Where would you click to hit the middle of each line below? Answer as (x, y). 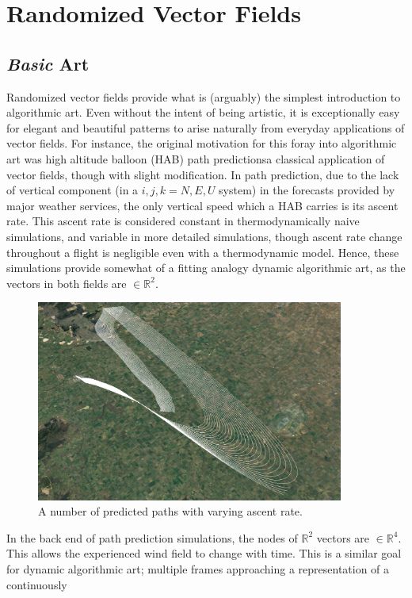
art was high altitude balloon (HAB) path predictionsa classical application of (196, 158)
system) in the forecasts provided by (307, 190)
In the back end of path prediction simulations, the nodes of (152, 537)
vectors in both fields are (67, 283)
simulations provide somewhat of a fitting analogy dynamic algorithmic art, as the (206, 268)
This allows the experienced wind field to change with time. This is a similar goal (204, 553)
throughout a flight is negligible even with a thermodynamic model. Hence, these (203, 252)
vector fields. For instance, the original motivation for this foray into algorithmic (202, 143)
